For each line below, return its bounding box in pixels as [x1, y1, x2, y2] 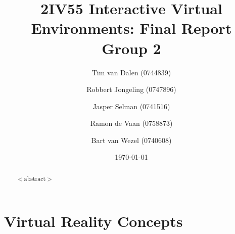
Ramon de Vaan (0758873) [90, 118, 173, 128]
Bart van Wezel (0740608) [91, 134, 172, 145]
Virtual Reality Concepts [4, 210, 183, 231]
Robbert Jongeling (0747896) [86, 84, 176, 95]
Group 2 [102, 37, 161, 58]
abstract [24, 174, 46, 182]
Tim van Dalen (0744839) [91, 67, 171, 77]
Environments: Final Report [31, 18, 232, 38]
